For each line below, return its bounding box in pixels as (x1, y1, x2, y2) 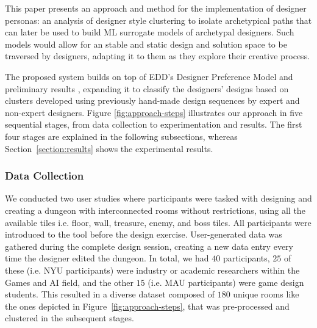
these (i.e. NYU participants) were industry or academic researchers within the (5, 263, 300, 276)
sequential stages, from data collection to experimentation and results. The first (5, 118, 302, 131)
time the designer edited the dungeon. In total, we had (5, 252, 209, 264)
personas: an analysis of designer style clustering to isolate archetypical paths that (5, 13, 312, 26)
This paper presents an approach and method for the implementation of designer (5, 2, 307, 14)
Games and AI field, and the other (5, 275, 134, 288)
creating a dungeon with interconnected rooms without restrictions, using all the (5, 203, 305, 216)
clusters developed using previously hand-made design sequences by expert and (5, 94, 300, 107)
